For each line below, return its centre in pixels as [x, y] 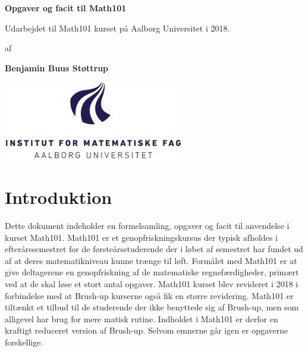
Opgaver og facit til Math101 [66, 8]
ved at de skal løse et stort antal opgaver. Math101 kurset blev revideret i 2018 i [152, 284]
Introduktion [59, 197]
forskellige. [24, 342]
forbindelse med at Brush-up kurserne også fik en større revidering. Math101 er [149, 295]
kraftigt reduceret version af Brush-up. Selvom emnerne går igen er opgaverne [147, 330]
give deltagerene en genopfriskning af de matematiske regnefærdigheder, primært [152, 272]
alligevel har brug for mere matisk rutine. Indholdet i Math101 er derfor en [142, 318]
